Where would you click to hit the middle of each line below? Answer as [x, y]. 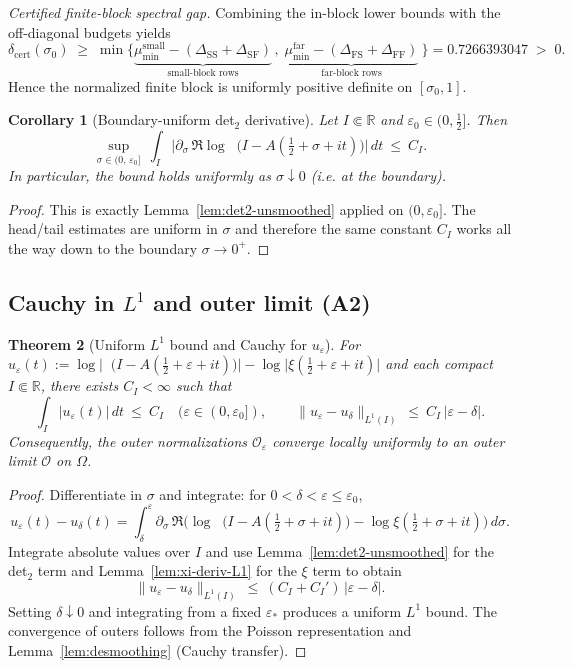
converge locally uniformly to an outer [388, 440]
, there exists [79, 385]
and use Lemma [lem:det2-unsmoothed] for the [349, 550]
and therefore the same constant [334, 228]
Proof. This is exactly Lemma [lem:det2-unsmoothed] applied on [206, 208]
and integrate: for [212, 493]
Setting [30, 610]
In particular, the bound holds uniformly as [139, 175]
